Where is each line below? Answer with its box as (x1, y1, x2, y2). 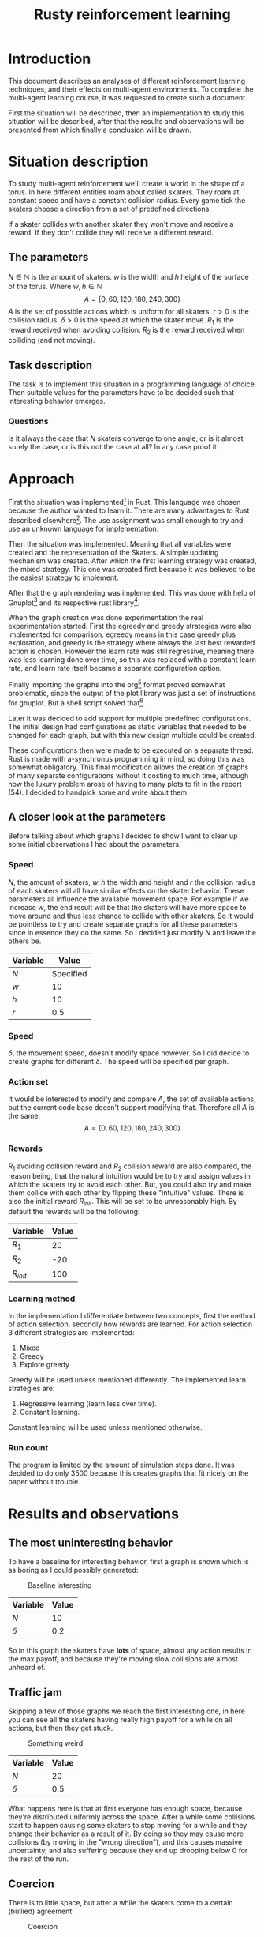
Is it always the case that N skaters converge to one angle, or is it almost (8, 434, 244, 443)
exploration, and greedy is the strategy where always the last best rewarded (8, 638, 255, 648)
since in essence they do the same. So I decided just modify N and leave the (8, 927, 257, 937)
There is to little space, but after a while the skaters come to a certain (8, 1898, 234, 1907)
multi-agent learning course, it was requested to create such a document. (8, 92, 247, 102)
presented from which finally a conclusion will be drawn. (8, 125, 191, 134)
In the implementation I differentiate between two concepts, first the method (8, 1311, 256, 1321)
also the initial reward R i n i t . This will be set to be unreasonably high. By (8, 1197, 238, 1208)
